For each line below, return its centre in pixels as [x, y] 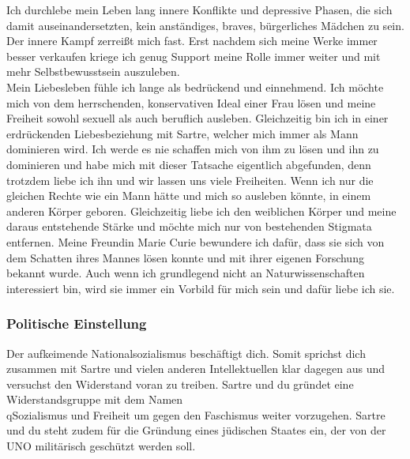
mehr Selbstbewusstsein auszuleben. [93, 71]
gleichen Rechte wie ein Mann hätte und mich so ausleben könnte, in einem [189, 196]
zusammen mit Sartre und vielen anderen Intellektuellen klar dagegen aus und [196, 369]
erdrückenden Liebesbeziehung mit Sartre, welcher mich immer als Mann [182, 133]
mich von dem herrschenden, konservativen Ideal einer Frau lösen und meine [191, 102]
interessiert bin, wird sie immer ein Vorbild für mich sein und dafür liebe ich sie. [201, 288]
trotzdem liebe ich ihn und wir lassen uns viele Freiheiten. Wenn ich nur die [190, 180]
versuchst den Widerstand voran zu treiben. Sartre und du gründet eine [180, 384]
